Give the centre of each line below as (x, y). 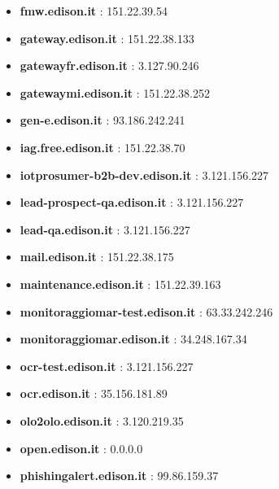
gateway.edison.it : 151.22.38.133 (107, 38)
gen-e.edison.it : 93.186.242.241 (102, 120)
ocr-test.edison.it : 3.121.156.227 (107, 366)
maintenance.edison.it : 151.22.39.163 (120, 284)
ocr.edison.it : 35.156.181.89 (94, 393)
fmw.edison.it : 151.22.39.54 (94, 11)
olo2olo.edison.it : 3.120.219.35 (102, 420)
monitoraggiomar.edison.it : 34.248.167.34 (133, 339)
